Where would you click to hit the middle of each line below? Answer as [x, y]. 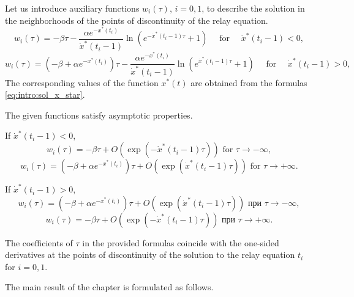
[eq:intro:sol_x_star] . [45, 94]
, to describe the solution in [253, 8]
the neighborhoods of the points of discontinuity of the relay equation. [137, 20]
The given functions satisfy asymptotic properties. [99, 115]
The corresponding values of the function [82, 82]
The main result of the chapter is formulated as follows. [109, 287]
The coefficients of [39, 242]
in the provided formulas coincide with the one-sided [181, 242]
